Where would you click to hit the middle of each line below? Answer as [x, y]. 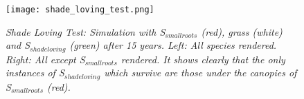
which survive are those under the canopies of [200, 73]
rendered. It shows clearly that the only [203, 59]
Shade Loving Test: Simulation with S [86, 31]
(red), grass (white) [242, 31]
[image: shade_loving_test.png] [80, 10]
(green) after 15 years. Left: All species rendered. [173, 45]
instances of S [35, 73]
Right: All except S [45, 59]
